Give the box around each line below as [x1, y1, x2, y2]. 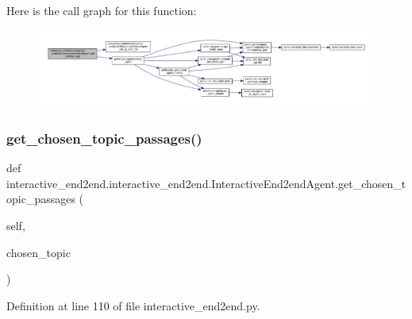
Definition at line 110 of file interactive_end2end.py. [6, 297, 260, 313]
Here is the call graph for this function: [6, 2, 197, 18]
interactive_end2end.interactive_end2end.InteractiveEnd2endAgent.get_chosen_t [6, 175, 406, 191]
